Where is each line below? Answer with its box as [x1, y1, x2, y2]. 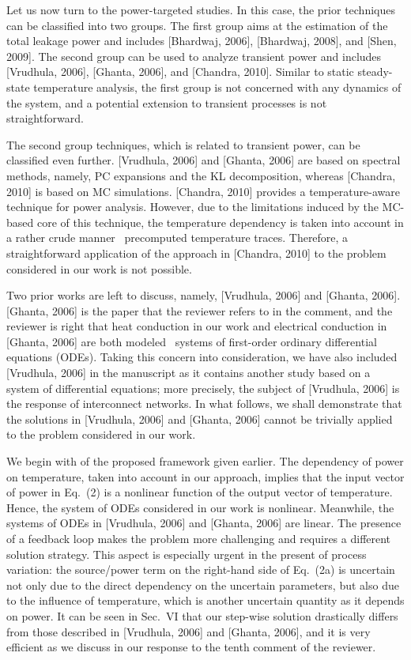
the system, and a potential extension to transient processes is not [6, 94, 327, 111]
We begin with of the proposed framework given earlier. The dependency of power [6, 453, 404, 470]
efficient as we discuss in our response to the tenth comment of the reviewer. [6, 639, 376, 655]
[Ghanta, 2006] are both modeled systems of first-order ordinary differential [6, 333, 377, 349]
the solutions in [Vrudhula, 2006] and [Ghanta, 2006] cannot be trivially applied [6, 410, 393, 427]
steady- [357, 63, 393, 80]
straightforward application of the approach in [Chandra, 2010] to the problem [6, 244, 386, 261]
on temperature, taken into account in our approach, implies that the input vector [6, 468, 405, 485]
